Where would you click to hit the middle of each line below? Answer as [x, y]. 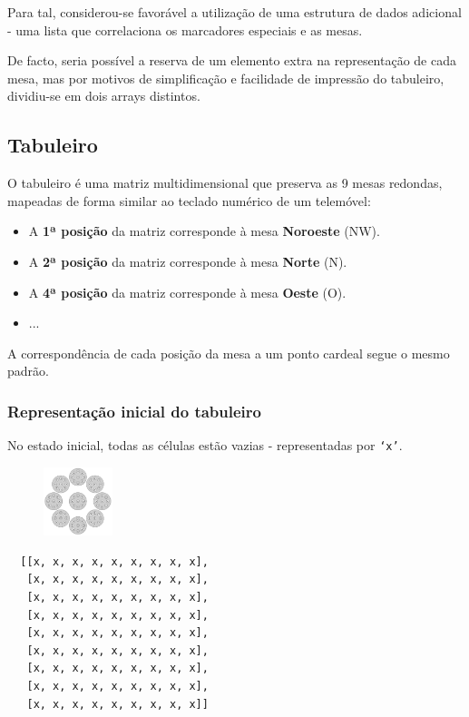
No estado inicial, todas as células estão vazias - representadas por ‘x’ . [205, 445]
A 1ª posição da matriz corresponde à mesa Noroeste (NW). [204, 231]
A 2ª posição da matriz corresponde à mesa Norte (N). [188, 261]
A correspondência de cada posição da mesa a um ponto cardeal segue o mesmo [229, 353]
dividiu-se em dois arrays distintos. [104, 96]
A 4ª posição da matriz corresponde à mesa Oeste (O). [187, 292]
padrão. [28, 371]
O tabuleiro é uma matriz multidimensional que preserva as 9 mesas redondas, [225, 183]
